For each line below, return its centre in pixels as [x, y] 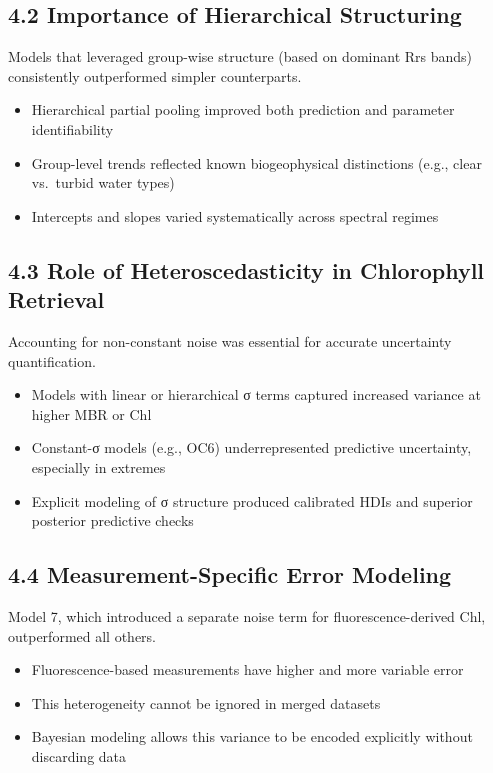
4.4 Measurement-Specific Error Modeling [230, 574]
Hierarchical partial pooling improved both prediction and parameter [243, 109]
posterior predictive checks [112, 520]
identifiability [72, 128]
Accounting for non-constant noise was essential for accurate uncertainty [230, 340]
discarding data [79, 755]
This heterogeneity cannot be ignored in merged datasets [206, 702]
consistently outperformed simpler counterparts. [155, 75]
